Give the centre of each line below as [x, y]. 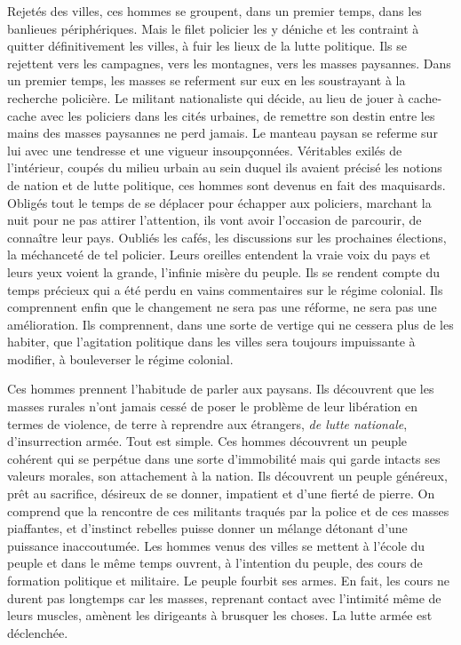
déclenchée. [38, 632]
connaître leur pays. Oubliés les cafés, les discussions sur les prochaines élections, [227, 237]
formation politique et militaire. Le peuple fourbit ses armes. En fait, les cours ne [228, 580]
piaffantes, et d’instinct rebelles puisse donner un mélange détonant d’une [207, 528]
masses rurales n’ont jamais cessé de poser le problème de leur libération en [213, 406]
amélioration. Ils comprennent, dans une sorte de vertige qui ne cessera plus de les [230, 324]
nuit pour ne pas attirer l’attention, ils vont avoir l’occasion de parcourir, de [215, 220]
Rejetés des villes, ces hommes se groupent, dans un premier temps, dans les [215, 11]
